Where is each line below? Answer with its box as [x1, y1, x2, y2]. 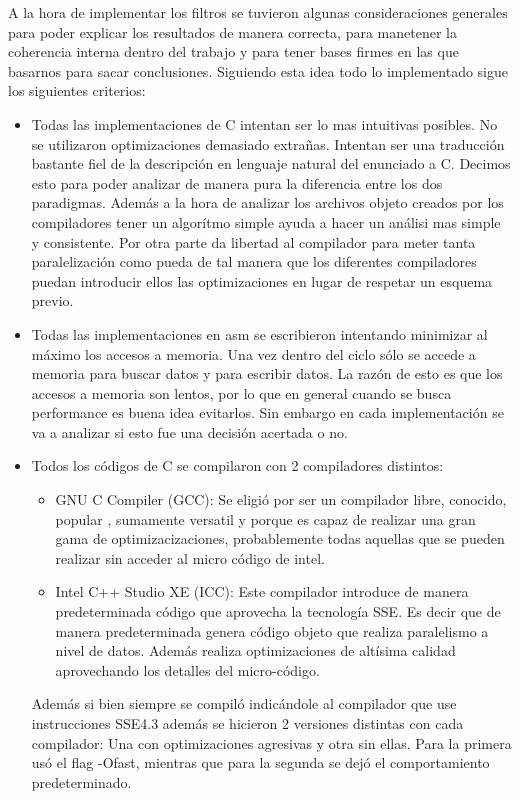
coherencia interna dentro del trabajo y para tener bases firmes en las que [8, 41, 459, 62]
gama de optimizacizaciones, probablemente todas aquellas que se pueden [55, 528, 505, 549]
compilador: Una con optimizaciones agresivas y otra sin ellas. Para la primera [31, 732, 512, 753]
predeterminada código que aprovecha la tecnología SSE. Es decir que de [55, 601, 501, 622]
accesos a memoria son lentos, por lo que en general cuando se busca [31, 382, 452, 403]
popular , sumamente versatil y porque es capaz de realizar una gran [55, 508, 476, 529]
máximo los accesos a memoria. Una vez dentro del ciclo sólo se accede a [31, 343, 476, 364]
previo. [31, 290, 74, 311]
